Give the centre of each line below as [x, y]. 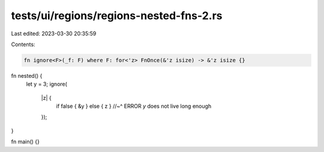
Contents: [23, 44]
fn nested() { [27, 75]
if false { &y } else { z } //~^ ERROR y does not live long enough [134, 106]
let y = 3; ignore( [46, 84]
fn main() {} [25, 142]
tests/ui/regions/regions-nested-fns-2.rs [117, 16]
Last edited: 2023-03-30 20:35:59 [54, 34]
